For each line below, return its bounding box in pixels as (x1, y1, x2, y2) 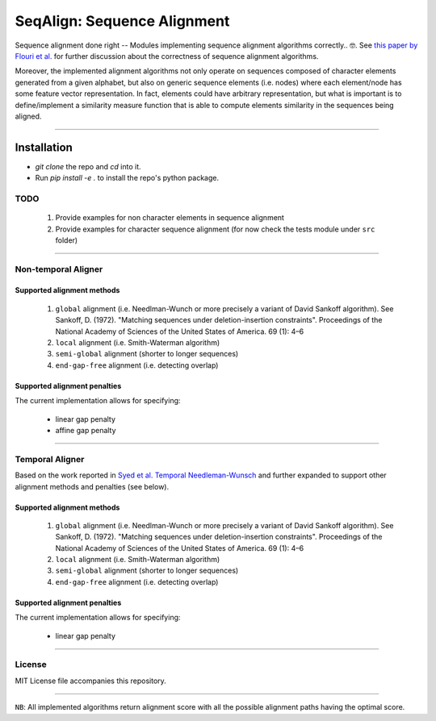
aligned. (15, 111, 42, 121)
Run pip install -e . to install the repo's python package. (35, 173, 220, 183)
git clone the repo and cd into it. (35, 161, 141, 171)
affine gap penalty (55, 426, 116, 435)
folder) (55, 235, 78, 245)
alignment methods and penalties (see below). (15, 481, 170, 491)
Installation (15, 140, 73, 154)
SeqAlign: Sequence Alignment (15, 12, 230, 30)
